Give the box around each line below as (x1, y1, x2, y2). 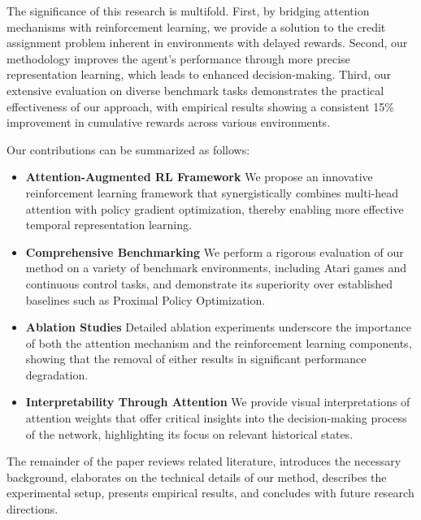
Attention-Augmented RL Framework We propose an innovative (25, 168, 373, 185)
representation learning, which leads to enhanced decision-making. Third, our (7, 66, 391, 83)
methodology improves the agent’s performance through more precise (7, 50, 350, 67)
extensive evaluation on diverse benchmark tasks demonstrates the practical (7, 81, 384, 98)
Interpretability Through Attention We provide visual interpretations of (25, 393, 410, 410)
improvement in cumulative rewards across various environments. (7, 114, 331, 131)
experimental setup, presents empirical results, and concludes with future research (7, 484, 414, 501)
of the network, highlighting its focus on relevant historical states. (25, 425, 354, 442)
